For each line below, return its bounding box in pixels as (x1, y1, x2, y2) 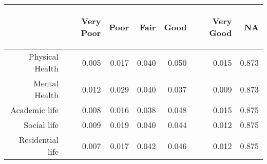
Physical (28, 50, 59, 62)
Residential (18, 134, 59, 145)
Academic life (10, 104, 59, 116)
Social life (24, 119, 59, 131)
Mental (33, 77, 59, 89)
